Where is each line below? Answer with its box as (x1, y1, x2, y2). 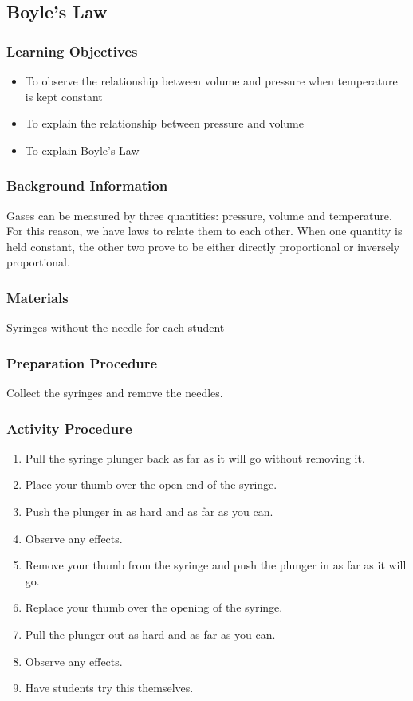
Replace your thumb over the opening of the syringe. (25, 599, 283, 616)
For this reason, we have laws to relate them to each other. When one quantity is (6, 223, 403, 239)
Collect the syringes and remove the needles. (6, 384, 223, 400)
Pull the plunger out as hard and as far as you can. (25, 625, 276, 642)
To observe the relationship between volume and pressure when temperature (25, 73, 398, 89)
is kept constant (25, 88, 103, 104)
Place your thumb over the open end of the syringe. (25, 476, 277, 493)
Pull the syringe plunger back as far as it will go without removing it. (25, 449, 365, 466)
